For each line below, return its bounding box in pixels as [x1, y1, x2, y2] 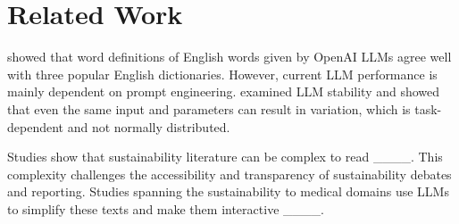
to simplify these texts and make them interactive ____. [7, 199, 324, 218]
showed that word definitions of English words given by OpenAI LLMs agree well [7, 47, 452, 66]
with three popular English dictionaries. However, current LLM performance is [7, 64, 438, 83]
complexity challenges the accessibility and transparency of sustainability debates [7, 164, 452, 183]
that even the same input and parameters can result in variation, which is [7, 99, 411, 118]
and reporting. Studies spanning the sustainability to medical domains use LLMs [7, 182, 449, 201]
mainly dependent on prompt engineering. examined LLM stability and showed [7, 82, 440, 101]
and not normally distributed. [67, 117, 230, 136]
